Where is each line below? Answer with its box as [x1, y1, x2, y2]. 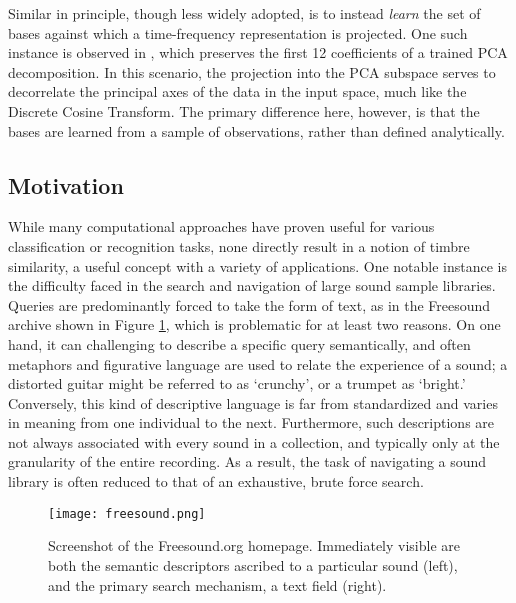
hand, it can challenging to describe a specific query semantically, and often [8, 333, 471, 354]
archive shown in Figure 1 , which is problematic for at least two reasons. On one [8, 314, 501, 335]
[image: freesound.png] [48, 506, 206, 521]
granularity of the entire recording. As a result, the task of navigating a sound [8, 451, 487, 472]
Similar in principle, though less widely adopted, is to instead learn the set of [8, 3, 481, 23]
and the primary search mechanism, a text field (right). [48, 574, 387, 595]
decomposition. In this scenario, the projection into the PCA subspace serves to [8, 61, 496, 82]
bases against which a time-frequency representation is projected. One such [8, 22, 468, 43]
